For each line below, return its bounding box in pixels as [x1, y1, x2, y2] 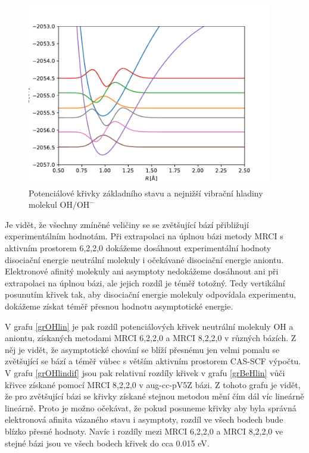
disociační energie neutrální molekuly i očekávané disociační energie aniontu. [5, 253, 284, 265]
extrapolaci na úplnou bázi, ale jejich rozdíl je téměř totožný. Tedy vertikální [5, 276, 285, 289]
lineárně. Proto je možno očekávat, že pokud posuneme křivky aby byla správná [5, 401, 296, 414]
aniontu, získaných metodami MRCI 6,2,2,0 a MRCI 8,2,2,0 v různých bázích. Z [5, 332, 296, 344]
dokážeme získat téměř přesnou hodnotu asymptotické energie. [5, 300, 233, 313]
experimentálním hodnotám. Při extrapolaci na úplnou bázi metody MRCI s [5, 230, 283, 242]
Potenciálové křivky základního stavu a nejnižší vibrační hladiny [29, 186, 263, 199]
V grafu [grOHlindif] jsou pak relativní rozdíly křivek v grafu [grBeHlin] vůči [5, 367, 285, 379]
